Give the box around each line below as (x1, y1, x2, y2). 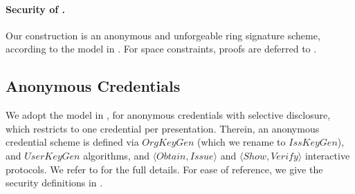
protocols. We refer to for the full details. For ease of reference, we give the (6, 162, 323, 176)
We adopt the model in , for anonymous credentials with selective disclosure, (6, 108, 331, 122)
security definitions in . (6, 175, 103, 190)
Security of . (6, 1, 65, 16)
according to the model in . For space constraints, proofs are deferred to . (6, 41, 317, 56)
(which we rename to (197, 135, 286, 149)
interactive (304, 148, 350, 162)
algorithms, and (83, 148, 149, 162)
